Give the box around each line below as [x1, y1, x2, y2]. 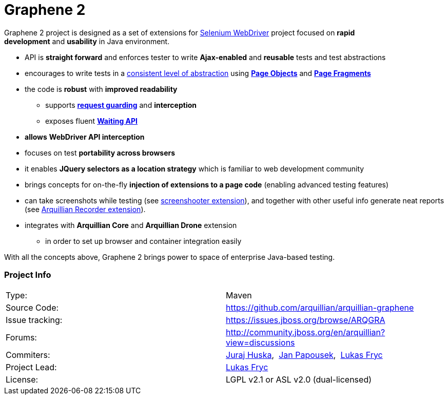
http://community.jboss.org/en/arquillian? [226, 327, 385, 337]
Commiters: [6, 349, 50, 360]
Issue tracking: [6, 314, 63, 325]
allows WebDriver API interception [25, 132, 145, 141]
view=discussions [226, 337, 295, 348]
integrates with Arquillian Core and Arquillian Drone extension [25, 220, 237, 230]
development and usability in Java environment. [4, 36, 170, 46]
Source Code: [6, 302, 59, 313]
